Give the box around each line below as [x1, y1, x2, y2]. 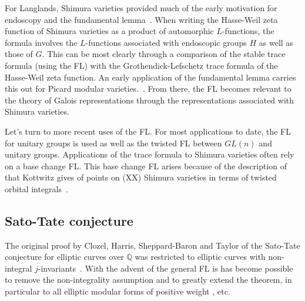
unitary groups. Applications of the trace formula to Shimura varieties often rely [5, 148, 294, 160]
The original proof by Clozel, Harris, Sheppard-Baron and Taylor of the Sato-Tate [5, 239, 300, 251]
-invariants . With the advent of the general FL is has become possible [38, 262, 293, 274]
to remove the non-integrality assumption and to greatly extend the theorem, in [5, 273, 292, 286]
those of [5, 48, 33, 60]
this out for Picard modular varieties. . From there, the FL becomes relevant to [5, 82, 291, 95]
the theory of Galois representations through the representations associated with [5, 93, 294, 106]
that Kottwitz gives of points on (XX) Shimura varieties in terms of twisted [5, 171, 277, 183]
